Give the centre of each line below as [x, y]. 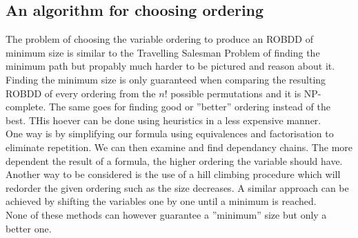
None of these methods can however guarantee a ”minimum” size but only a [166, 214]
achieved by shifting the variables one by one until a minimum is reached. [161, 201]
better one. [29, 228]
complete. [26, 107]
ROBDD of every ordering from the [81, 93]
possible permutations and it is [236, 93]
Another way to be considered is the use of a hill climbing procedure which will [173, 174]
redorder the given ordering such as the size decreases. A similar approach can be [177, 187]
